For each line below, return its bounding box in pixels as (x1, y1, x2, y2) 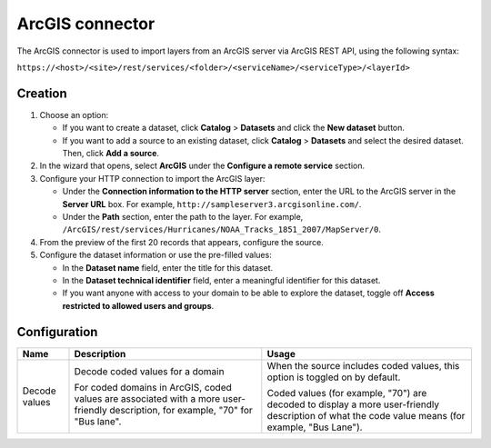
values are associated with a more (74, 392, 221, 404)
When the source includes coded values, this (266, 359, 460, 372)
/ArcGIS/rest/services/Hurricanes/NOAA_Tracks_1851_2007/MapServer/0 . (62, 224, 382, 235)
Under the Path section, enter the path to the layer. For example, (62, 211, 304, 222)
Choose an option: (39, 109, 109, 120)
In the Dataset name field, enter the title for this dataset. (62, 262, 274, 273)
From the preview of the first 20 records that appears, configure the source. (39, 236, 325, 247)
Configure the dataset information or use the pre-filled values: (39, 250, 272, 261)
